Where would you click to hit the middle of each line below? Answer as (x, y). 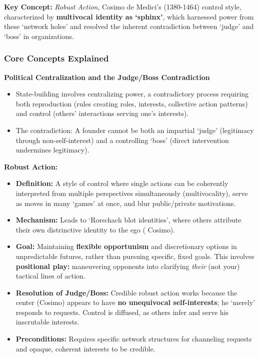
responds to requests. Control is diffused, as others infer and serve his (122, 312)
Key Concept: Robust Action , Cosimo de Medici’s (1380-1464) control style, (123, 6)
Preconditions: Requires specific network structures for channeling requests (134, 339)
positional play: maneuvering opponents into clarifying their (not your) (128, 266)
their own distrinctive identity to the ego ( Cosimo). (95, 229)
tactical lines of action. (50, 276)
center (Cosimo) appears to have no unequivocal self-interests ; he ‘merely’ (135, 302)
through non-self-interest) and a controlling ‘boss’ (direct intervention (122, 140)
